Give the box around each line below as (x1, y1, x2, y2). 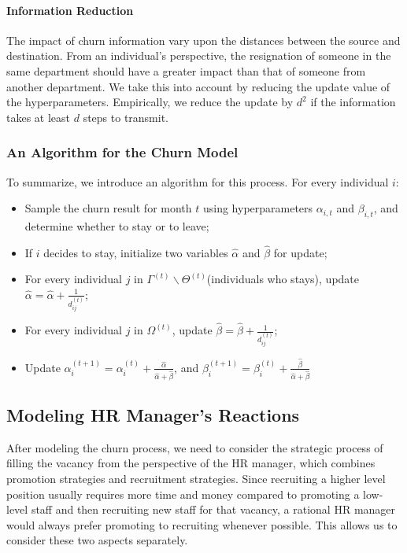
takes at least (6, 109, 71, 125)
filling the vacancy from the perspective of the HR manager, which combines (6, 455, 376, 471)
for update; (273, 244, 327, 260)
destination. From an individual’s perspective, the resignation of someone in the (6, 47, 391, 64)
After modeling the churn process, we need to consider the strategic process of (6, 439, 383, 455)
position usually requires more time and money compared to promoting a (6, 485, 360, 502)
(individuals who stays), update (206, 271, 360, 287)
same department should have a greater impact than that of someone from (6, 62, 366, 79)
